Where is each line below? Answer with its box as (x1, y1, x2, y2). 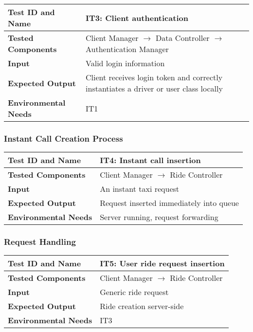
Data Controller (156, 32, 210, 43)
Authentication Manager (86, 43, 169, 55)
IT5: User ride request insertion (100, 258, 225, 269)
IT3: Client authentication (86, 12, 188, 23)
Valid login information (86, 57, 165, 69)
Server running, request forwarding (100, 211, 218, 223)
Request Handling (4, 236, 76, 248)
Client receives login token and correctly (86, 72, 223, 83)
